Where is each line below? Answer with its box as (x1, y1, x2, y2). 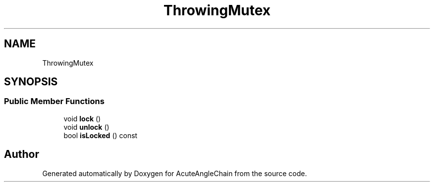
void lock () (63, 114, 101, 123)
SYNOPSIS (4, 75, 58, 88)
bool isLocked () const (63, 131, 138, 140)
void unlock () (63, 122, 109, 131)
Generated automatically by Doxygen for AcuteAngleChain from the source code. (42, 169, 307, 178)
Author (4, 148, 39, 161)
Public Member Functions (4, 96, 105, 107)
